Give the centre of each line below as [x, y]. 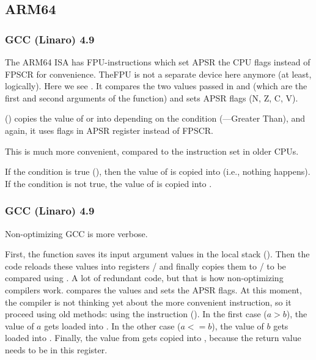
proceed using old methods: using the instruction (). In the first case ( [136, 314]
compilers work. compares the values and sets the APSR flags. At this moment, [153, 289]
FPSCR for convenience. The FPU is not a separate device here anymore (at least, [158, 74]
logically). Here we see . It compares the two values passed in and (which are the [156, 86]
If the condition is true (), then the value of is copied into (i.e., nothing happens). [158, 171]
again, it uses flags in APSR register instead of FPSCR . [109, 130]
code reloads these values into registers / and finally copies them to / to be [145, 266]
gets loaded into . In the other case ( [112, 325]
